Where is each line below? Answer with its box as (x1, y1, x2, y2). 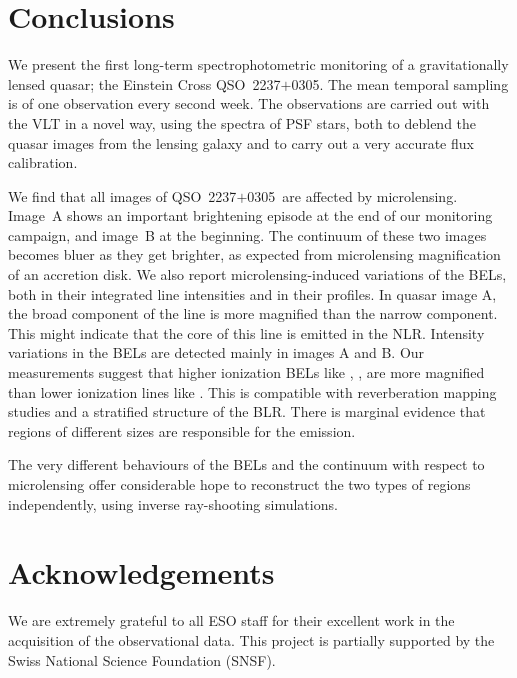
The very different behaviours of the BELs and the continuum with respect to (8, 454, 485, 475)
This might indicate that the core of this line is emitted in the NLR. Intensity (8, 322, 485, 343)
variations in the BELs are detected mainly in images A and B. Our (8, 342, 425, 363)
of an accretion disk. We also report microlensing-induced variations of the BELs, (8, 264, 507, 285)
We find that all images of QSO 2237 (8, 185, 237, 206)
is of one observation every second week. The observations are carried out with (8, 93, 490, 114)
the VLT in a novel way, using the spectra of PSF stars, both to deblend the (8, 112, 477, 133)
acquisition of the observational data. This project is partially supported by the (8, 629, 495, 650)
